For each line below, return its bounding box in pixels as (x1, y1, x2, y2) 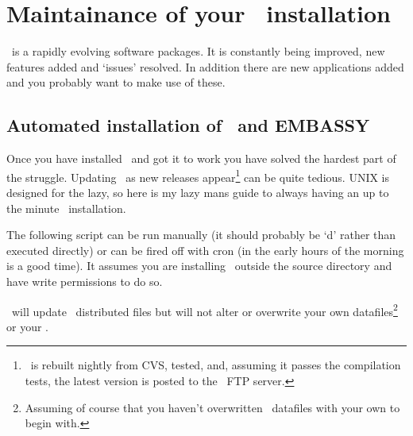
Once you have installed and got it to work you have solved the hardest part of (6, 150, 396, 167)
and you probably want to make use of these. (6, 74, 226, 91)
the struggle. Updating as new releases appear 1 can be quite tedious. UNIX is (6, 166, 390, 185)
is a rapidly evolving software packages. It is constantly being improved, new (11, 43, 385, 60)
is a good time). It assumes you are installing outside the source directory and (6, 257, 392, 274)
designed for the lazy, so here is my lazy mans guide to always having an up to (6, 183, 389, 200)
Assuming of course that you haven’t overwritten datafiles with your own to (25, 399, 400, 415)
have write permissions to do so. (6, 272, 163, 289)
